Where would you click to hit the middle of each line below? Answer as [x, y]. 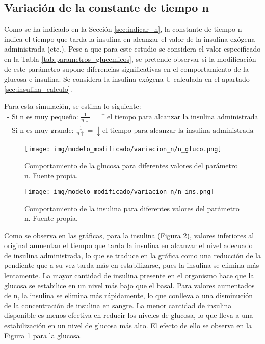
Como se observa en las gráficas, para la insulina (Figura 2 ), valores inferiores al [129, 235]
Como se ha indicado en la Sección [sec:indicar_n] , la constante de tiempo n [123, 29]
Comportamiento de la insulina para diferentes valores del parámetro [132, 208]
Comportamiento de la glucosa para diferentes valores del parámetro [131, 165]
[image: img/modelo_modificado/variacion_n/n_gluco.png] [123, 149]
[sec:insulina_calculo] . [38, 89]
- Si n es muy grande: [40, 130]
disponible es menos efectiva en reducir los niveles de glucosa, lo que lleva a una [129, 315]
